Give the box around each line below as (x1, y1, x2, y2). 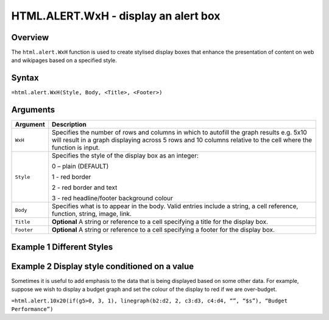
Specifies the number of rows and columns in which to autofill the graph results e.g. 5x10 (52, 128, 307, 137)
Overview (11, 32, 49, 43)
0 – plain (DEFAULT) (52, 162, 109, 170)
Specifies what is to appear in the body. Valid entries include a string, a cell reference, (52, 202, 299, 210)
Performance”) (11, 305, 54, 313)
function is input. (52, 144, 101, 152)
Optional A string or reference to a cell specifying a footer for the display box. (52, 226, 275, 234)
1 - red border (52, 173, 91, 181)
